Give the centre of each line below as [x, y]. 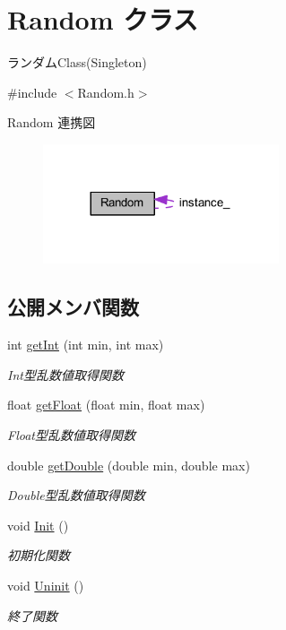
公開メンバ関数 [73, 307]
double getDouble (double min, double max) [129, 465]
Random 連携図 [52, 122]
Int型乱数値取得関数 [65, 374]
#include [32, 92]
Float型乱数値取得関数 [71, 435]
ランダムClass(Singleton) [77, 62]
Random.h [106, 92]
